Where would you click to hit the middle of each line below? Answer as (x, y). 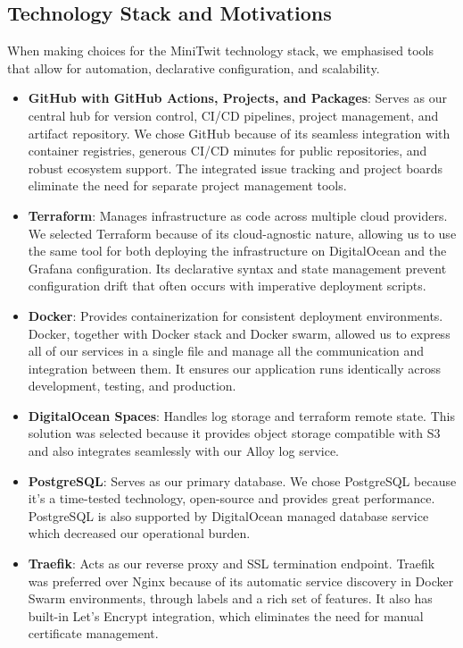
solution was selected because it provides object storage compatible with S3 (234, 433)
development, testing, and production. (132, 386)
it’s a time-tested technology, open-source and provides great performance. (231, 498)
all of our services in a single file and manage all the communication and (226, 351)
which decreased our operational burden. (139, 533)
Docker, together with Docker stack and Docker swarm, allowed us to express (239, 333)
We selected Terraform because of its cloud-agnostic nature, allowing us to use (242, 233)
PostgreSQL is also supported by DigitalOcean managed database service (228, 515)
